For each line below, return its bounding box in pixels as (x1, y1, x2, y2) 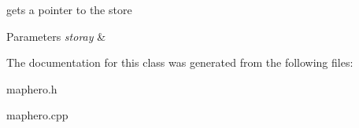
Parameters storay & (6, 27, 106, 44)
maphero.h (6, 80, 57, 97)
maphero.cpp (6, 107, 68, 123)
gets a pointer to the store (6, 2, 132, 17)
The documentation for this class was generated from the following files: (6, 54, 353, 71)
